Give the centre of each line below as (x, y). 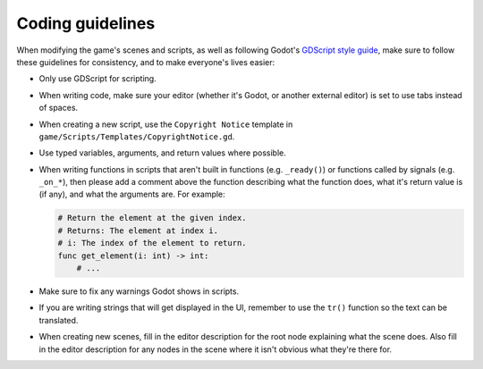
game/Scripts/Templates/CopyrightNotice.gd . (137, 136)
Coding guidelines (86, 23)
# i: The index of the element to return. (152, 243)
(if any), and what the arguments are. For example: (132, 194)
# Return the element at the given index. (152, 218)
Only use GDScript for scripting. (97, 79)
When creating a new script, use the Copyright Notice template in (166, 124)
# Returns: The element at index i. (138, 231)
